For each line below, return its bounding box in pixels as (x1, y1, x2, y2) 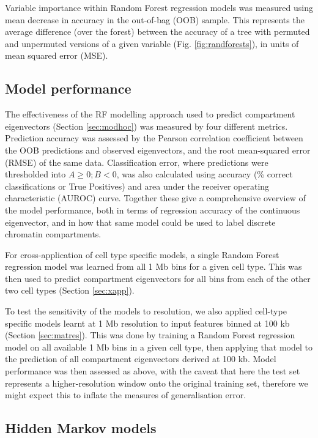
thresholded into (5, 168, 66, 180)
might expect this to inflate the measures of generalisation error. (5, 388, 246, 401)
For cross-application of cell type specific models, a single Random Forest (5, 248, 279, 261)
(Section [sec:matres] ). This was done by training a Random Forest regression (5, 328, 295, 341)
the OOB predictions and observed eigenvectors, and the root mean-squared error (5, 143, 311, 156)
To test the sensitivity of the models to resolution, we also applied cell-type (5, 305, 287, 317)
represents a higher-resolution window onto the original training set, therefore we (5, 376, 308, 389)
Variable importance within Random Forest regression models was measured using (5, 1, 313, 13)
